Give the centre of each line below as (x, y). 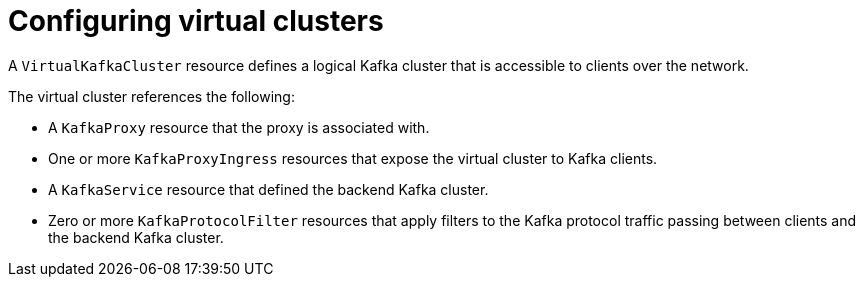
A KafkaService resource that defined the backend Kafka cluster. (268, 189)
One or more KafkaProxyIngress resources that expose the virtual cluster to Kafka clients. (353, 158)
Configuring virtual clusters (196, 21)
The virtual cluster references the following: (151, 96)
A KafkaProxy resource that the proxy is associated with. (239, 127)
